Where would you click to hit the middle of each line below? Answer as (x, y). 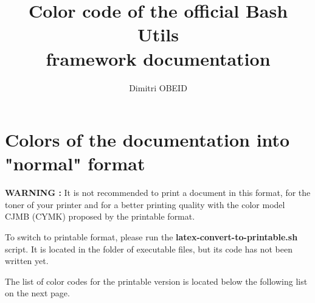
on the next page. (37, 293)
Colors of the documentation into (147, 140)
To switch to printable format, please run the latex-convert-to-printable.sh (151, 237)
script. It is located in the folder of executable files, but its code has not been (149, 249)
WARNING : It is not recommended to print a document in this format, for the (158, 193)
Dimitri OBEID (158, 87)
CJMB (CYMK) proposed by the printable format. (100, 216)
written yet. (27, 261)
